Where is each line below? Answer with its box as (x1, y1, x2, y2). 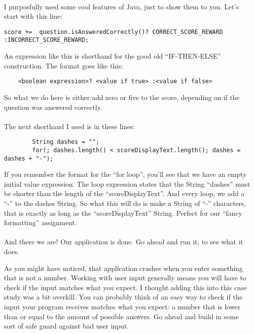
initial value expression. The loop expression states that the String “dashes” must (4, 178, 250, 189)
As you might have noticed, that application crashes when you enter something (4, 263, 243, 273)
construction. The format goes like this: (4, 60, 123, 70)
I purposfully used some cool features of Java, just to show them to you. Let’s (4, 1, 239, 11)
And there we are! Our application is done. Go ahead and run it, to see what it (4, 236, 243, 247)
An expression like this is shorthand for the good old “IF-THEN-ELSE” (4, 51, 221, 61)
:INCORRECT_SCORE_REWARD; (4, 36, 89, 44)
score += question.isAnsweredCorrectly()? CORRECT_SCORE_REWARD (4, 28, 223, 35)
